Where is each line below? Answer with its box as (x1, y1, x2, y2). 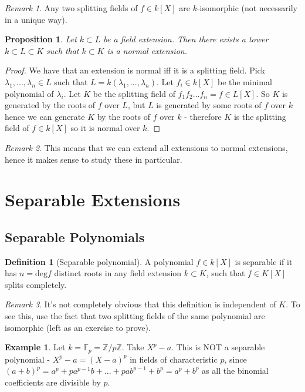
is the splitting (233, 110, 286, 122)
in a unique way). (5, 13, 67, 25)
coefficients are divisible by (5, 376, 101, 388)
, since (224, 353, 247, 365)
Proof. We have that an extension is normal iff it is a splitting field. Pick (5, 64, 265, 76)
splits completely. (5, 278, 67, 290)
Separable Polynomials (5, 227, 145, 246)
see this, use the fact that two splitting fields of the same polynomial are (5, 310, 265, 322)
